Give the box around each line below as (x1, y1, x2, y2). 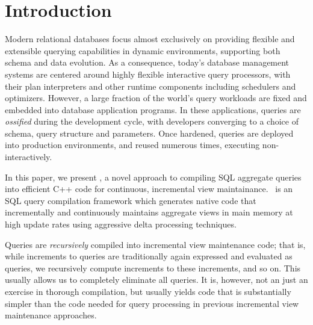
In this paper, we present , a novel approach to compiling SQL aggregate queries (5, 170, 302, 183)
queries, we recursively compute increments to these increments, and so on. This (5, 261, 301, 274)
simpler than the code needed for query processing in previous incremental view (5, 297, 299, 309)
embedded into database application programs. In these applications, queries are (5, 103, 301, 116)
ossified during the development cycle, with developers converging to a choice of (5, 115, 299, 128)
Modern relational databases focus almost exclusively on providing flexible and (5, 32, 295, 45)
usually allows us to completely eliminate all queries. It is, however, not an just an (5, 273, 308, 286)
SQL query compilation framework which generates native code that (5, 194, 256, 206)
